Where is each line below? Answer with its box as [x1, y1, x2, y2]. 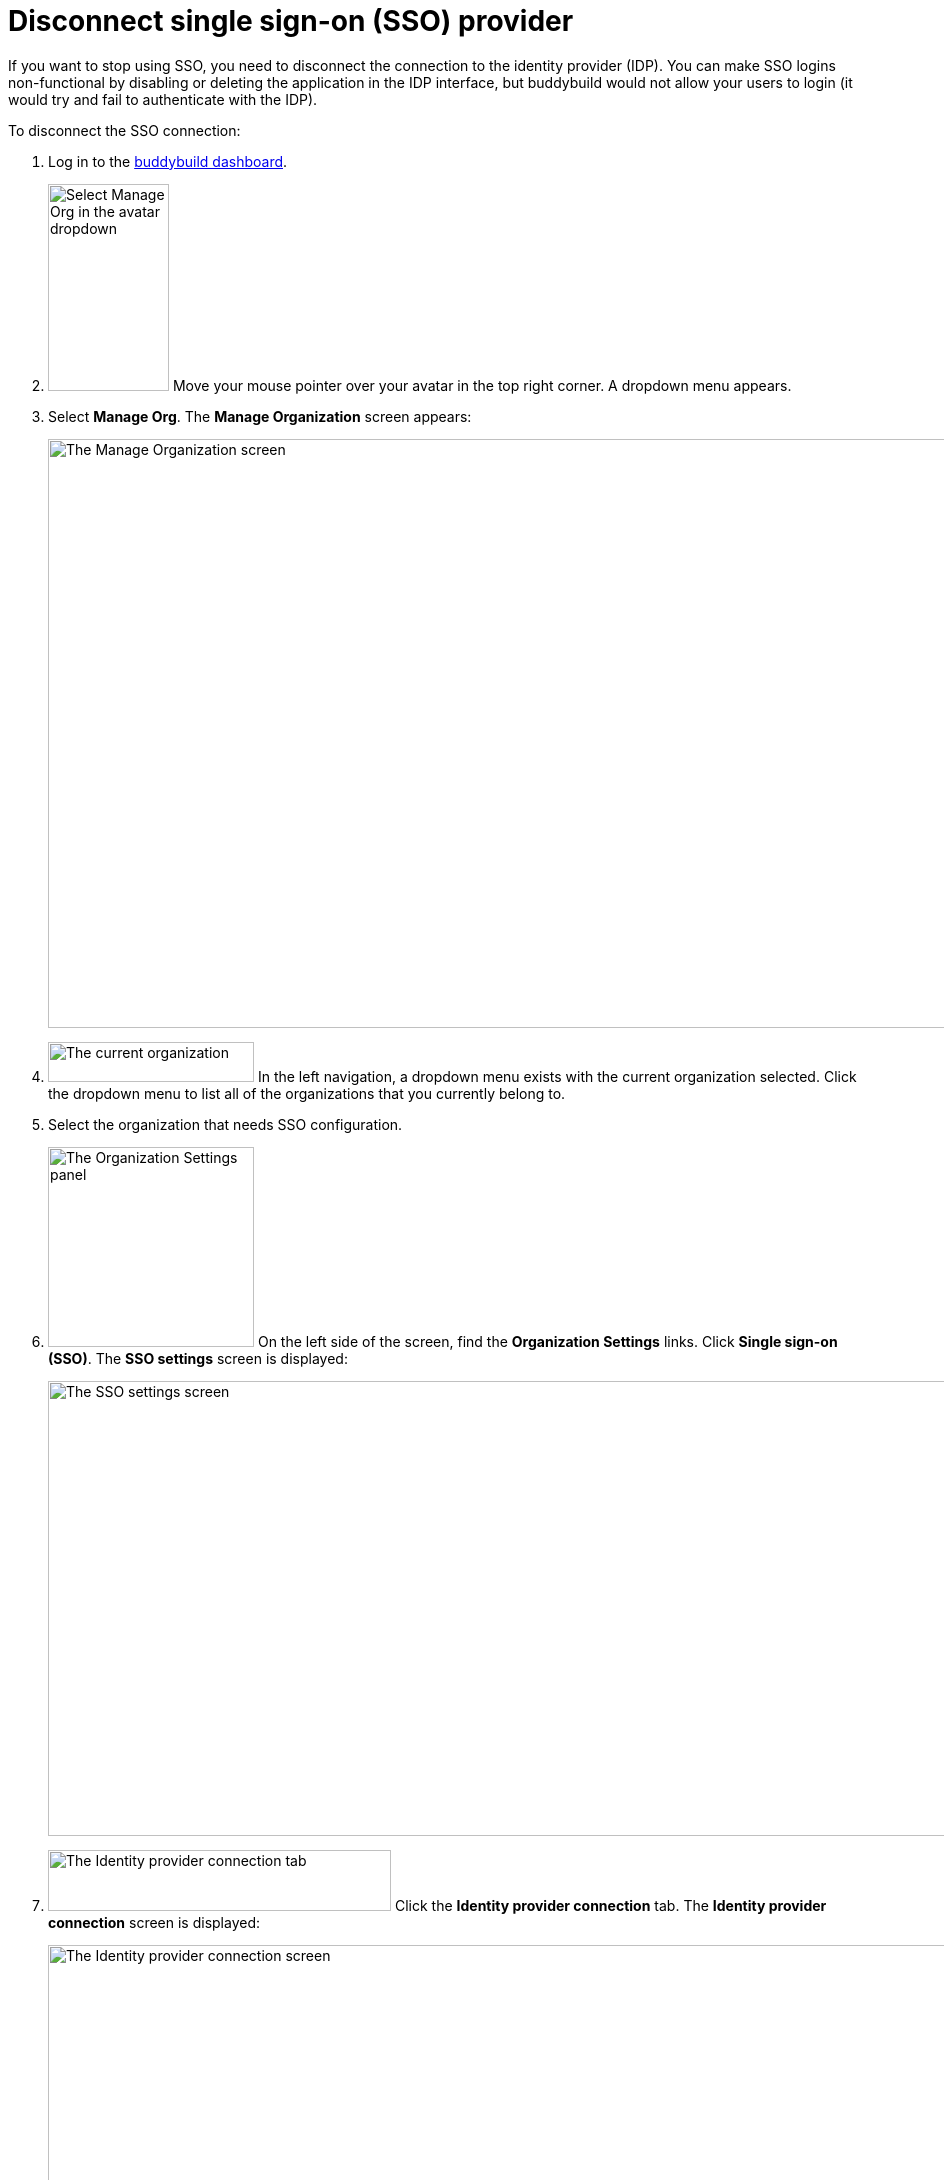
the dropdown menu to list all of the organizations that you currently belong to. [48, 1084, 566, 1102]
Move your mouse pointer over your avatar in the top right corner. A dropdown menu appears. [172, 376, 792, 394]
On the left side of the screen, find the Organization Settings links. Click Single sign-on [257, 1332, 838, 1350]
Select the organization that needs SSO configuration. [48, 1115, 403, 1133]
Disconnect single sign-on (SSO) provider [8, 4, 574, 38]
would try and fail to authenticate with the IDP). [8, 90, 318, 108]
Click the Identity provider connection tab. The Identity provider [394, 1896, 827, 1914]
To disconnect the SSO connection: [8, 121, 241, 139]
